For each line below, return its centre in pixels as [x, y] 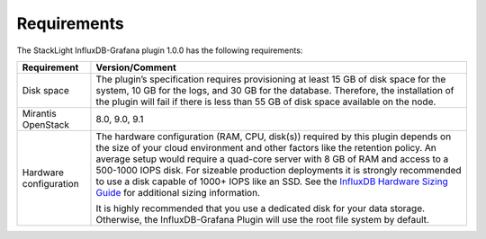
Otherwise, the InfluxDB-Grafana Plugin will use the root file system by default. [262, 219]
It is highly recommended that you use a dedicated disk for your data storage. [261, 208]
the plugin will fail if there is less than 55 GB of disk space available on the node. [266, 102]
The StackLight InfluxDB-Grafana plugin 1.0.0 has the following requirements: [160, 50]
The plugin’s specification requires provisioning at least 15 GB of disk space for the [271, 79]
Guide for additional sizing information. [178, 192]
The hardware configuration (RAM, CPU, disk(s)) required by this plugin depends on [274, 137]
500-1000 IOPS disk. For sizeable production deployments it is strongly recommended [279, 170]
